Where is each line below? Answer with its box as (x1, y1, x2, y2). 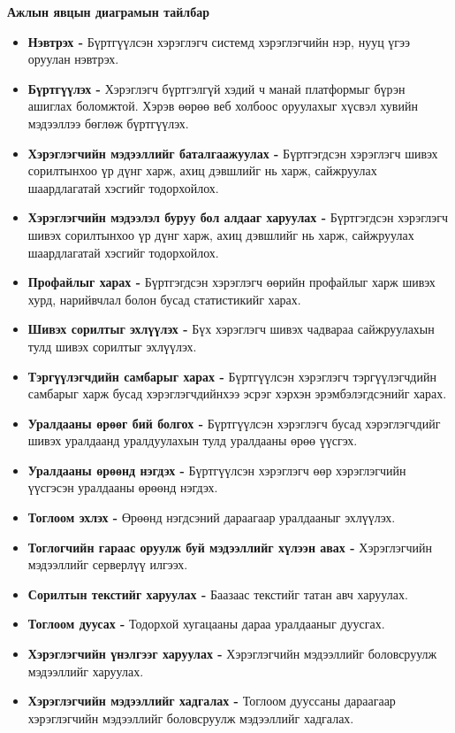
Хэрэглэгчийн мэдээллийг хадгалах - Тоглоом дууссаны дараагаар (27, 691, 396, 710)
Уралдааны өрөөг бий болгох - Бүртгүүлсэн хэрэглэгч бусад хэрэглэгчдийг (27, 413, 441, 432)
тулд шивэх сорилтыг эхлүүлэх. (27, 336, 197, 355)
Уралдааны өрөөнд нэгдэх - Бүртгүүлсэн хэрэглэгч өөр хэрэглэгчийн (27, 460, 406, 479)
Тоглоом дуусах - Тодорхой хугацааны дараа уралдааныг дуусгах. (27, 614, 385, 633)
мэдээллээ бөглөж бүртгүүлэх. (27, 113, 189, 132)
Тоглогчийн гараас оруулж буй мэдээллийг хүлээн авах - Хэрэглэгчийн (27, 537, 433, 556)
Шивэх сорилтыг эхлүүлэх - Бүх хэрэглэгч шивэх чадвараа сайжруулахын (27, 320, 435, 338)
